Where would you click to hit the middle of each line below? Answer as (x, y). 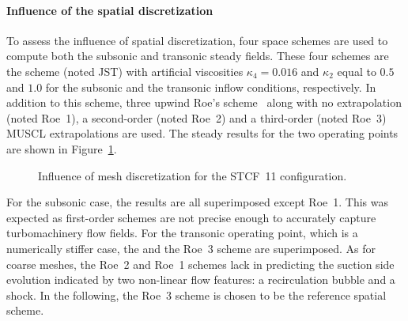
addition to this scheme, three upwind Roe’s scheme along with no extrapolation (204, 102)
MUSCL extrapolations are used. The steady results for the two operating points (202, 133)
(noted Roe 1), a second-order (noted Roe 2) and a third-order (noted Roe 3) (196, 117)
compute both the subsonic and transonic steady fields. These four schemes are (198, 56)
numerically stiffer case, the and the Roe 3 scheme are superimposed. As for (191, 248)
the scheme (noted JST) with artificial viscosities (125, 71)
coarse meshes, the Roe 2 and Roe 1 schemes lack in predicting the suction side (200, 264)
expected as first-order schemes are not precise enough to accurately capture (191, 217)
